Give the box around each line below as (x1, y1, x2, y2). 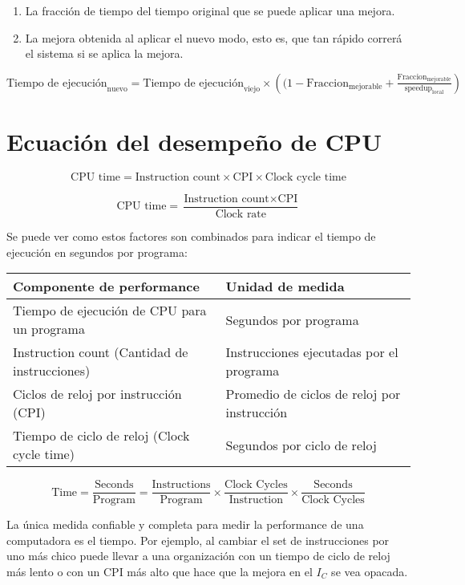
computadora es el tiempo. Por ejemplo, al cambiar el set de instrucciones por (6, 531, 390, 548)
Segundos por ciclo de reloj (225, 435, 377, 454)
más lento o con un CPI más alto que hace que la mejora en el (6, 563, 313, 579)
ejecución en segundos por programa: (6, 243, 188, 260)
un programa (13, 319, 85, 339)
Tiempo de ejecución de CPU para (13, 301, 207, 320)
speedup (404, 83, 433, 92)
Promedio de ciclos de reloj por (225, 384, 401, 404)
